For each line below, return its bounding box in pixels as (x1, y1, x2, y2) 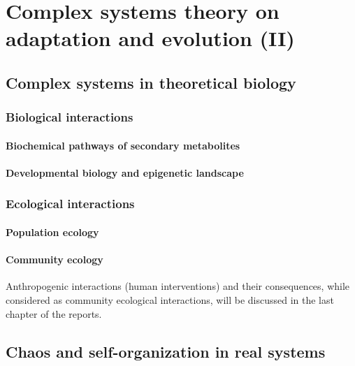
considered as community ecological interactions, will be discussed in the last (6, 292, 334, 307)
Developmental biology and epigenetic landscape (6, 165, 244, 180)
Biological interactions (6, 108, 133, 126)
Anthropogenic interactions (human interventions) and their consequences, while (6, 279, 350, 293)
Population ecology (6, 225, 99, 239)
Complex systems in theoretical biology (6, 71, 296, 93)
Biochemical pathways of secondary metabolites (6, 138, 240, 152)
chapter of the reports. (6, 306, 102, 321)
